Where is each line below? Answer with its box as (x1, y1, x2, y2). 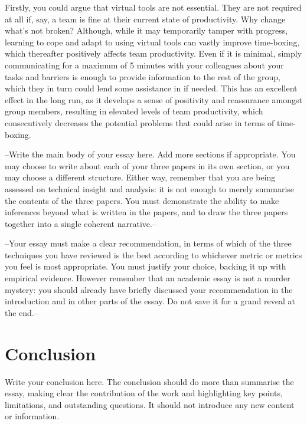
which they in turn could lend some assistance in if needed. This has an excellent (5, 82, 298, 94)
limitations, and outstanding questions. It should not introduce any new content (5, 398, 295, 410)
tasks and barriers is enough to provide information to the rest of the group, (5, 70, 280, 83)
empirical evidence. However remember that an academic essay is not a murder (5, 272, 290, 284)
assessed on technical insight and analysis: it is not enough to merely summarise (5, 182, 295, 195)
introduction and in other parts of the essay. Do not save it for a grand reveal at (5, 295, 295, 307)
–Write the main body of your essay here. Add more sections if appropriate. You (5, 148, 296, 160)
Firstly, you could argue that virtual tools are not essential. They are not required (5, 1, 302, 13)
